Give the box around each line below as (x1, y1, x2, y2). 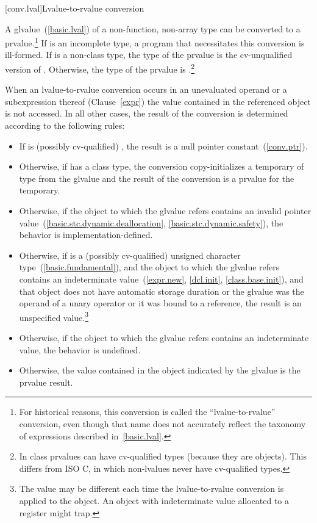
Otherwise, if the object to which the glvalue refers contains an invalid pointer (19, 204, 312, 217)
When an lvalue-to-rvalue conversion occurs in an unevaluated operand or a (5, 83, 287, 96)
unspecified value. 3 (19, 309, 89, 323)
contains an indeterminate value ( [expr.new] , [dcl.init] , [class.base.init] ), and (19, 273, 304, 285)
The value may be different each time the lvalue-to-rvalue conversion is (19, 482, 284, 495)
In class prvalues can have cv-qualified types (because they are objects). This (19, 450, 307, 463)
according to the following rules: (5, 119, 125, 132)
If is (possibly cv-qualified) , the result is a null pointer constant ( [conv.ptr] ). (19, 139, 308, 152)
